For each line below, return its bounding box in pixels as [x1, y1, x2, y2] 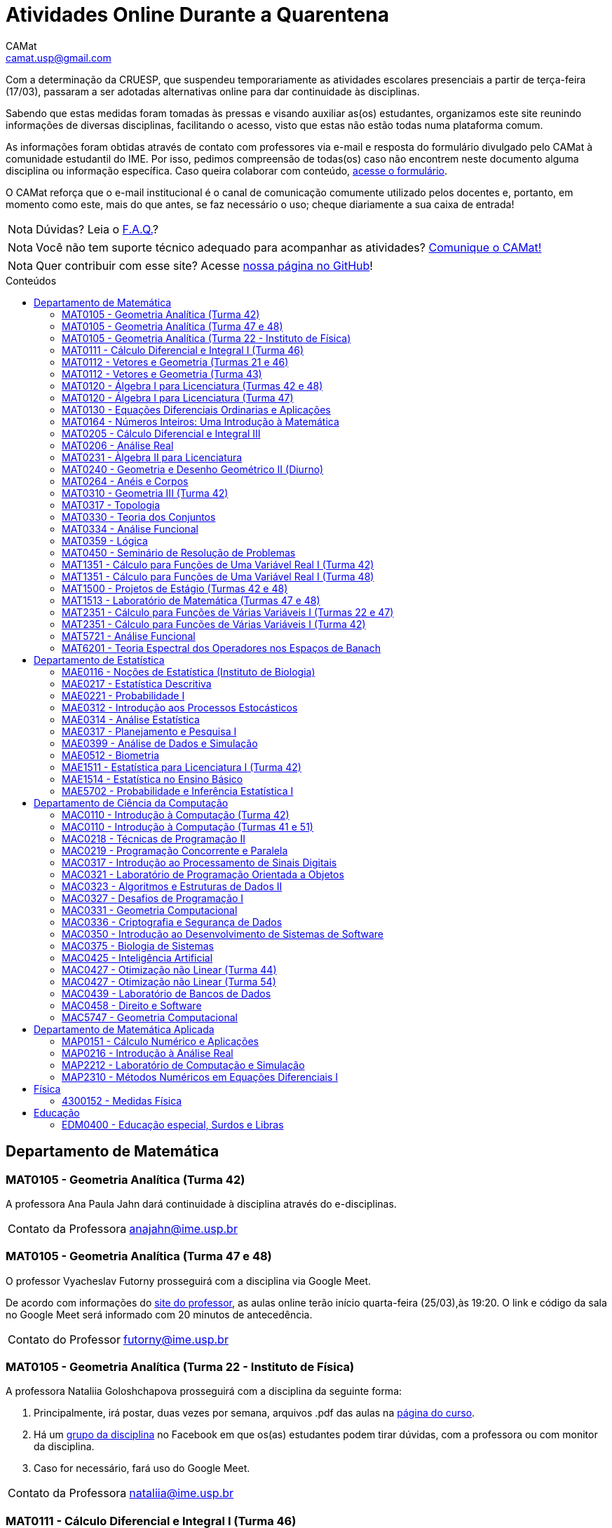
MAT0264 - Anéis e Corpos [62, 475, 189, 487]
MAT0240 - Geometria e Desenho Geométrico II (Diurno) [62, 463, 324, 475]
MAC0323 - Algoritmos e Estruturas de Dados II [62, 880, 283, 892]
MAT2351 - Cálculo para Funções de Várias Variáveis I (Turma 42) [62, 618, 366, 630]
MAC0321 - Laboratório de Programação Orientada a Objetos [62, 868, 344, 880]
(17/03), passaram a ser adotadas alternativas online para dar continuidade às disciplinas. [6, 85, 420, 97]
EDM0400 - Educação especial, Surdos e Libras [62, 1118, 284, 1131]
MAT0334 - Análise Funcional [62, 522, 198, 535]
